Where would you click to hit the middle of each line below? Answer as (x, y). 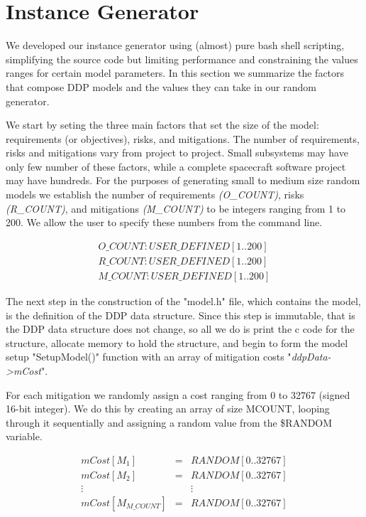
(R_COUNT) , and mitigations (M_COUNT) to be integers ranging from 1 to (176, 208)
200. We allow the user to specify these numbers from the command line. (164, 222)
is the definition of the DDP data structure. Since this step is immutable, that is (181, 315)
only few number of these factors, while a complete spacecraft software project (176, 166)
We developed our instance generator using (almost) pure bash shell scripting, (175, 45)
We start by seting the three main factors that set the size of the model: (162, 125)
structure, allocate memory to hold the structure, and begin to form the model (177, 342)
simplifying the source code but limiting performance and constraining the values (182, 59)
